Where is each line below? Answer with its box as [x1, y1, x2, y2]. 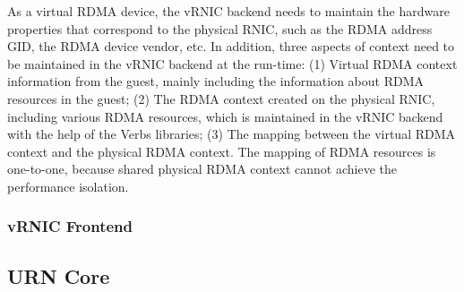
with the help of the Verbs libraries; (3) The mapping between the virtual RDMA [7, 125, 456, 143]
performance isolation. [7, 176, 129, 195]
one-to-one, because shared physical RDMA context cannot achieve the [7, 159, 398, 178]
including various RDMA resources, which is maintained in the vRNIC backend [7, 107, 443, 125]
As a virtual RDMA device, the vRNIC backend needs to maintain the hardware [7, 2, 450, 20]
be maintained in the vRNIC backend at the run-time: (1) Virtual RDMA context [7, 54, 458, 73]
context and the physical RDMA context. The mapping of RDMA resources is [7, 142, 436, 160]
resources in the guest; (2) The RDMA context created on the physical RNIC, [7, 89, 435, 107]
